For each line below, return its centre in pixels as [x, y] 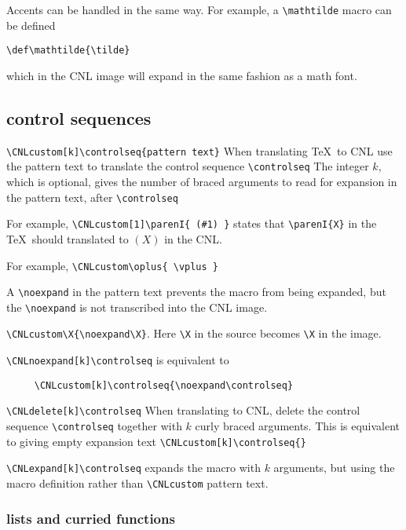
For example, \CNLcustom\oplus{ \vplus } [112, 265]
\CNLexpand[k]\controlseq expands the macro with [134, 468]
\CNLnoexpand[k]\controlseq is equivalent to [118, 360]
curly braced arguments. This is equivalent [298, 426]
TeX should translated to [68, 238]
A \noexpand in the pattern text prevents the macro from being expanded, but [196, 292]
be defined [31, 25]
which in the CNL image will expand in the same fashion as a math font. [182, 75]
